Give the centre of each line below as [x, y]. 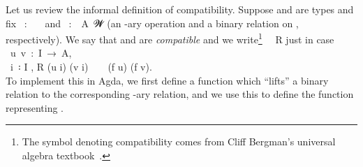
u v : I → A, [41, 53]
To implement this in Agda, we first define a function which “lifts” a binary [167, 80]
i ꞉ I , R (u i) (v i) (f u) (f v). [81, 67]
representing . [35, 107]
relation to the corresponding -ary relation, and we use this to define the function [180, 94]
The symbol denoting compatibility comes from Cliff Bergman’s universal [179, 141]
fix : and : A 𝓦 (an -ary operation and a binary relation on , [152, 23]
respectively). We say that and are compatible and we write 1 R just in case [170, 38]
